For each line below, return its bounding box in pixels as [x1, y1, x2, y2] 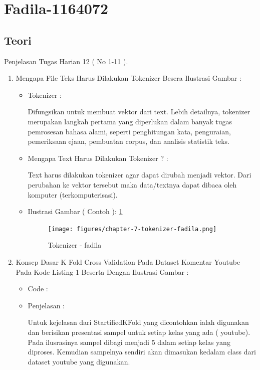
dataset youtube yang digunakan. [28, 356, 130, 366]
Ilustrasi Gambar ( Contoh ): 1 [28, 206, 123, 217]
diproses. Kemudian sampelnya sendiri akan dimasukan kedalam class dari [28, 346, 256, 357]
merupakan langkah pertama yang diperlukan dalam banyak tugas [28, 116, 232, 126]
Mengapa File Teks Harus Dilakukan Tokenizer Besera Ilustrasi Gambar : [16, 73, 241, 83]
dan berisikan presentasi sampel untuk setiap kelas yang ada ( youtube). [28, 326, 250, 337]
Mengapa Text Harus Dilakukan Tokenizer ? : [28, 152, 168, 163]
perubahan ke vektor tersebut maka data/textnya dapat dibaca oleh [28, 179, 237, 190]
